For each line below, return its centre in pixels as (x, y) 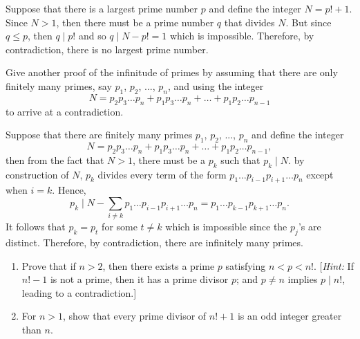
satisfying (246, 265)
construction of (37, 174)
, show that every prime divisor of (135, 316)
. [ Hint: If (333, 265)
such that (240, 159)
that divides (249, 22)
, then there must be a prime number (135, 22)
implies (303, 279)
